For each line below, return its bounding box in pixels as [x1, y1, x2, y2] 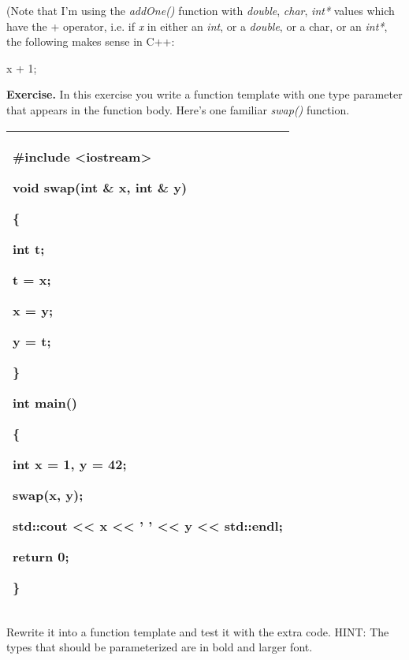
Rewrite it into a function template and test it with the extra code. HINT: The [6, 623, 389, 639]
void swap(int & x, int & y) [13, 177, 188, 196]
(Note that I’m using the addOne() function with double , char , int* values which [6, 2, 395, 18]
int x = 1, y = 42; [13, 454, 127, 473]
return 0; [13, 546, 69, 565]
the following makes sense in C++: [6, 33, 175, 50]
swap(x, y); [13, 485, 84, 504]
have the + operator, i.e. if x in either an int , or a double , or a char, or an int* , [6, 17, 388, 34]
